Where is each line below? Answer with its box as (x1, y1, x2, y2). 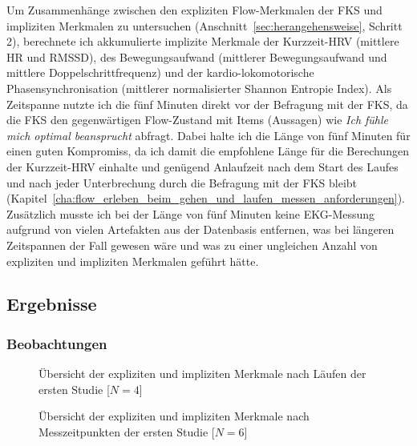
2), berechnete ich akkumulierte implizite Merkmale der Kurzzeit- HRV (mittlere (6, 33, 399, 50)
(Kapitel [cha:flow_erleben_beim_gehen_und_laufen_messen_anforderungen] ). (6, 190, 405, 207)
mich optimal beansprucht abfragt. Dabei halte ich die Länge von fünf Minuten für (6, 127, 411, 143)
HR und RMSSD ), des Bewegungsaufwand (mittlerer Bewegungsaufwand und (6, 48, 387, 65)
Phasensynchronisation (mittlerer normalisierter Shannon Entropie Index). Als (6, 79, 392, 96)
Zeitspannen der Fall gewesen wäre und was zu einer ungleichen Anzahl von (6, 236, 378, 253)
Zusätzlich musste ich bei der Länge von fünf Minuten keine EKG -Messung (6, 205, 375, 222)
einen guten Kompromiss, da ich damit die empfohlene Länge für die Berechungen (6, 143, 409, 159)
